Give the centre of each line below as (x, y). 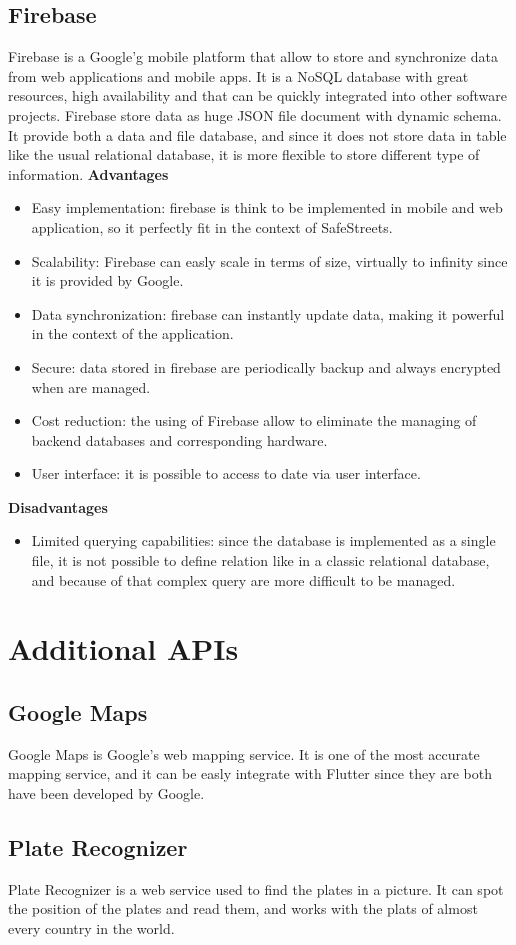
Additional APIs (123, 648)
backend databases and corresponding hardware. (179, 439)
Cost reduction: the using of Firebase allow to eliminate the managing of (254, 420)
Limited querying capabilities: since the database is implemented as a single (263, 540)
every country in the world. (91, 928)
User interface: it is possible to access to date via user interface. (226, 473)
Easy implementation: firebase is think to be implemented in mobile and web (267, 207)
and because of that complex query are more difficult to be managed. (243, 579)
